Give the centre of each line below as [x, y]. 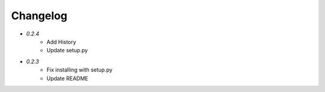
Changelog [39, 16]
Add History [61, 41]
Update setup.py [67, 51]
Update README [67, 78]
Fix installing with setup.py [79, 70]
